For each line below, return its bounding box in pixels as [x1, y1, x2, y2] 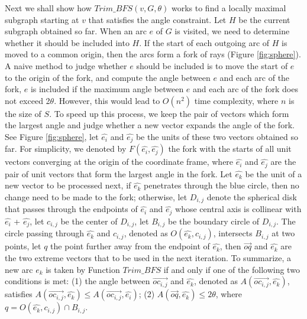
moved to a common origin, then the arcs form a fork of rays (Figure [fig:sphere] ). [5, 48, 301, 60]
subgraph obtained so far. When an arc [5, 25, 147, 37]
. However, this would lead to [54, 94, 160, 106]
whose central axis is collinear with [175, 203, 302, 215]
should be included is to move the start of [136, 59, 288, 71]
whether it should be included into [5, 36, 130, 48]
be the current [238, 13, 290, 25]
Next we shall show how [5, 2, 92, 14]
